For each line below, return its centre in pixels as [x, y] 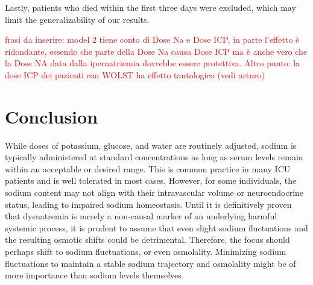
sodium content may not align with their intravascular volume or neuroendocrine [154, 193]
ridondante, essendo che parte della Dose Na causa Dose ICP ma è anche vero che [156, 51]
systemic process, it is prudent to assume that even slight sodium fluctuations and [156, 227]
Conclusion [52, 116]
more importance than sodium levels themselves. [94, 275]
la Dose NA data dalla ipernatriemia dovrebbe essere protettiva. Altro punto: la [153, 63]
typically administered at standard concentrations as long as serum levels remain [154, 157]
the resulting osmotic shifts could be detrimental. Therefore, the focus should [147, 240]
